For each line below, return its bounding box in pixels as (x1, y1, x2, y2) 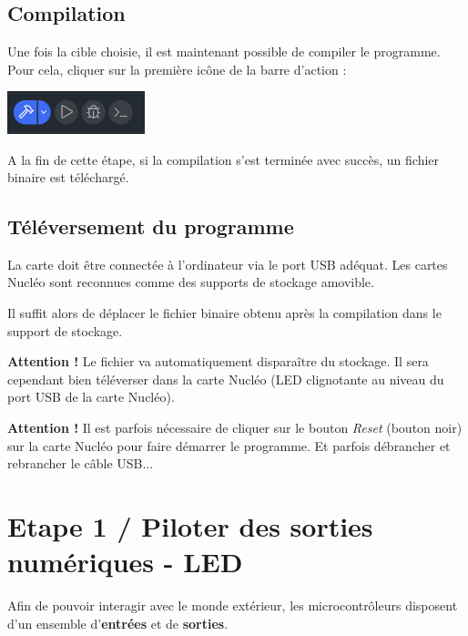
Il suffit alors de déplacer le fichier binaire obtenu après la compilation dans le (7, 303, 442, 323)
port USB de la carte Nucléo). (7, 387, 175, 406)
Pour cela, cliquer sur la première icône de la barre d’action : (7, 59, 347, 78)
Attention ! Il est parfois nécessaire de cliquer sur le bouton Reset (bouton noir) (7, 418, 463, 437)
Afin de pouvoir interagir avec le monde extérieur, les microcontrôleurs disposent (7, 596, 458, 615)
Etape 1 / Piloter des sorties (7, 508, 373, 545)
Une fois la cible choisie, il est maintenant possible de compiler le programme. (7, 42, 441, 61)
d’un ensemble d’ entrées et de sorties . (7, 613, 229, 632)
